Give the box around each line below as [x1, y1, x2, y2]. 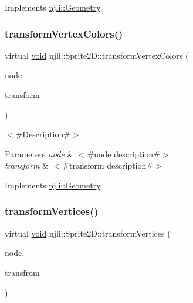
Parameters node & [5, 147, 74, 160]
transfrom [5, 266, 40, 278]
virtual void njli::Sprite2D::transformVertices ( [5, 227, 171, 239]
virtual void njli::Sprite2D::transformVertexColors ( [5, 49, 189, 61]
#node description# [87, 147, 160, 160]
